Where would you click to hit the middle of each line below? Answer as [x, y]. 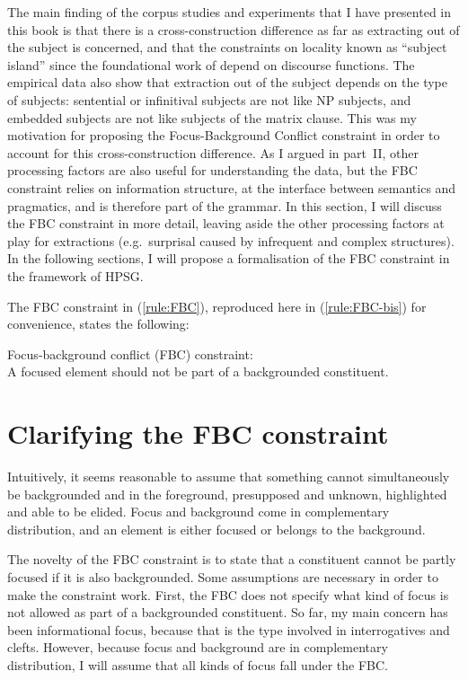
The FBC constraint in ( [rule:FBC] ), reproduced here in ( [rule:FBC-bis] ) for [217, 306]
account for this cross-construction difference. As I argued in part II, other [213, 152]
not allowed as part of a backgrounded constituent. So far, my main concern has [228, 612]
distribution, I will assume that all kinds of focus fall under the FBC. [198, 664]
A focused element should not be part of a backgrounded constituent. [198, 371]
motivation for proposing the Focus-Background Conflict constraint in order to [224, 135]
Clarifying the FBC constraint [198, 433]
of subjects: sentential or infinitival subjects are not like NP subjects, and [209, 99]
